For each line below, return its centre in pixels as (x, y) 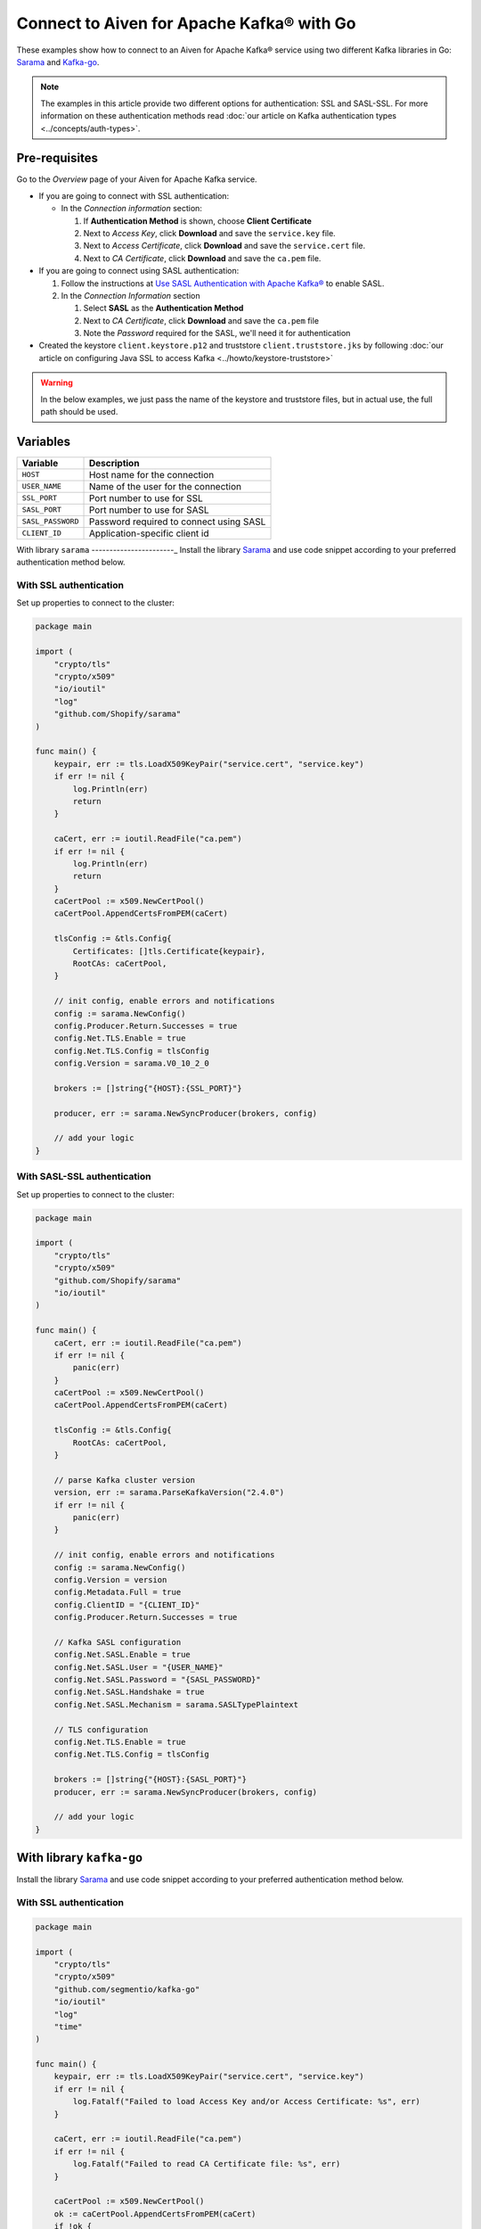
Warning (57, 382)
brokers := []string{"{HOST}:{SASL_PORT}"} (150, 1780)
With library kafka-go (79, 1858)
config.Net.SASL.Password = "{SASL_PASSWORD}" (158, 1680)
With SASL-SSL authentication (84, 1177)
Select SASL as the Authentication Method (163, 308)
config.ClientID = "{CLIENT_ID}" (127, 1604)
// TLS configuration (101, 1729)
